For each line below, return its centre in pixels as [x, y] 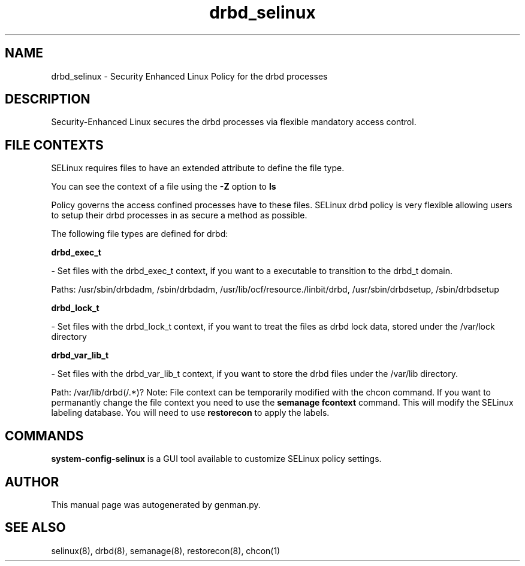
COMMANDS [44, 436]
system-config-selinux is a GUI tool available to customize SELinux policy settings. [216, 459]
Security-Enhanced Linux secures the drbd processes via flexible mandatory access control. [234, 122]
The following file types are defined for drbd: [140, 234]
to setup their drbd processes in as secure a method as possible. [179, 215]
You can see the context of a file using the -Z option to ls [164, 187]
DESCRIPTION [48, 99]
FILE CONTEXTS [54, 145]
